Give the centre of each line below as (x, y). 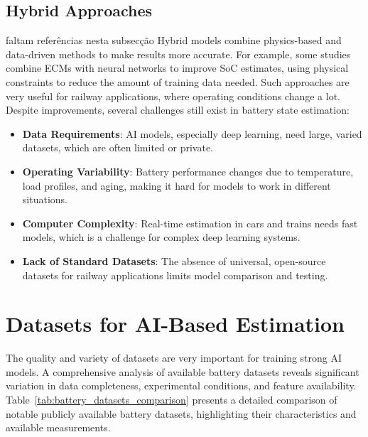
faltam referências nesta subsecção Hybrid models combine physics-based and (174, 40)
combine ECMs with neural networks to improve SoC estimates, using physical (177, 68)
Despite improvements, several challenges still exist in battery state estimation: (178, 110)
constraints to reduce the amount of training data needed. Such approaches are (178, 81)
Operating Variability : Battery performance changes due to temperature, (188, 171)
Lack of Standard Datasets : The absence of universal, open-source (174, 260)
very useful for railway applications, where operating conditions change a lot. (173, 96)
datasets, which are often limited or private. (118, 147)
